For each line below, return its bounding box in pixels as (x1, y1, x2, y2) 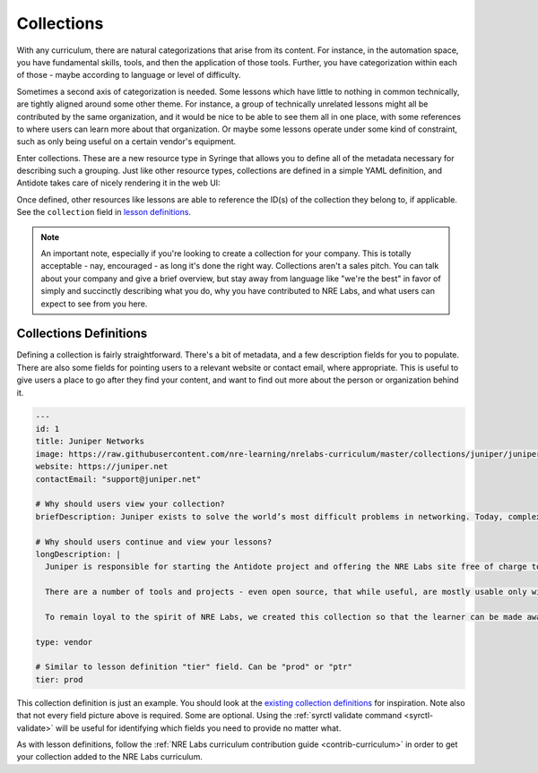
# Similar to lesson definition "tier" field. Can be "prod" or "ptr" (35, 662, 353, 672)
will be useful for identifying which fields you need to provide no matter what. (55, 722, 342, 734)
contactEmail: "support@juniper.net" (35, 474, 202, 484)
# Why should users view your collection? (35, 499, 225, 510)
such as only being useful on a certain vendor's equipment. (16, 136, 237, 147)
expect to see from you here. (40, 298, 148, 309)
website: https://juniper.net (35, 461, 169, 472)
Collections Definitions (16, 326, 148, 341)
